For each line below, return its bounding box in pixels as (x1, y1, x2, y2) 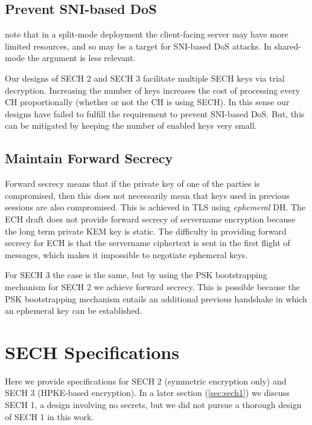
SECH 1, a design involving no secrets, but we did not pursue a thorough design (5, 398, 302, 410)
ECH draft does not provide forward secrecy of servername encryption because (5, 212, 296, 225)
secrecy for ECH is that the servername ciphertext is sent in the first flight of (5, 236, 290, 249)
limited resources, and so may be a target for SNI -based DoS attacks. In (5, 39, 272, 52)
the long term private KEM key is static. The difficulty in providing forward (5, 224, 287, 237)
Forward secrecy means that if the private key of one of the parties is (5, 177, 260, 190)
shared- (274, 39, 301, 52)
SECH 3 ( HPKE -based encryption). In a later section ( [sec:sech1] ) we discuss (5, 386, 290, 399)
